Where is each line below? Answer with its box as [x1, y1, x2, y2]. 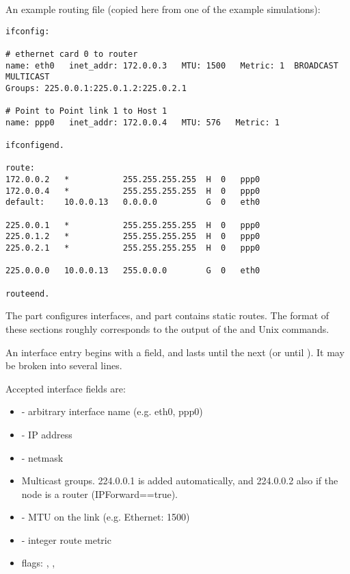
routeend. [5, 288, 50, 299]
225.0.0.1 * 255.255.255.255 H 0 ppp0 [5, 220, 260, 230]
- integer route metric [21, 532, 111, 547]
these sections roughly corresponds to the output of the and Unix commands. [5, 321, 329, 336]
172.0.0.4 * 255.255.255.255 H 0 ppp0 [5, 186, 260, 196]
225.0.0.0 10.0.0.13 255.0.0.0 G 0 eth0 [5, 266, 260, 276]
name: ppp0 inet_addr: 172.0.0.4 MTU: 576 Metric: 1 [5, 117, 280, 127]
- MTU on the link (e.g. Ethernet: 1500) [21, 510, 190, 524]
